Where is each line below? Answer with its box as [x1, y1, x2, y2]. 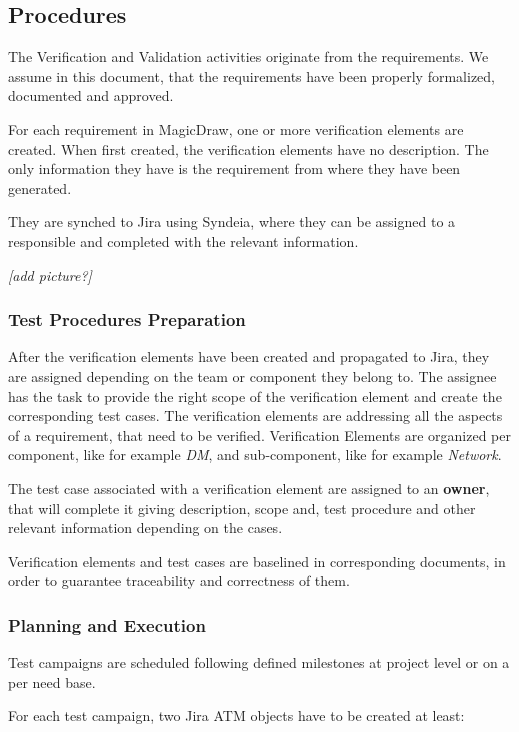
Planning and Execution [8, 612, 206, 637]
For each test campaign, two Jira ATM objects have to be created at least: [8, 705, 465, 726]
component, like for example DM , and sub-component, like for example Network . [8, 444, 502, 465]
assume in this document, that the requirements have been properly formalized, [8, 65, 496, 86]
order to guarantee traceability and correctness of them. [8, 570, 350, 591]
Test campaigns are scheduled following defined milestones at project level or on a [8, 652, 510, 673]
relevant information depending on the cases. [8, 517, 283, 538]
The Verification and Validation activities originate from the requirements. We [8, 46, 489, 67]
